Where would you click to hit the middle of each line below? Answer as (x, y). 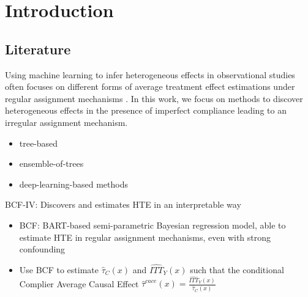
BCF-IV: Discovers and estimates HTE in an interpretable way (123, 204)
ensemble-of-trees (51, 163)
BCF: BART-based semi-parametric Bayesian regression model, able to (152, 225)
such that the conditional (237, 269)
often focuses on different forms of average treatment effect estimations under (150, 86)
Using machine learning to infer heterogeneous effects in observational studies (150, 74)
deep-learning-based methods (73, 184)
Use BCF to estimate (59, 269)
